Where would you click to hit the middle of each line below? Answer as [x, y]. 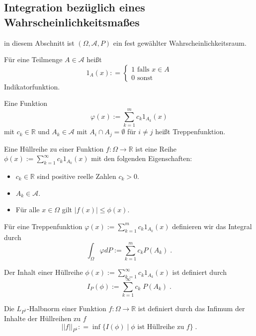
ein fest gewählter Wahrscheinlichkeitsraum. [180, 42]
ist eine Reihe [156, 148]
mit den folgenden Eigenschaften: [142, 158]
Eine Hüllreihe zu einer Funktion [54, 148]
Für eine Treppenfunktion [43, 226]
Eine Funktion [26, 103]
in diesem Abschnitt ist [39, 42]
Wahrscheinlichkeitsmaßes [72, 22]
